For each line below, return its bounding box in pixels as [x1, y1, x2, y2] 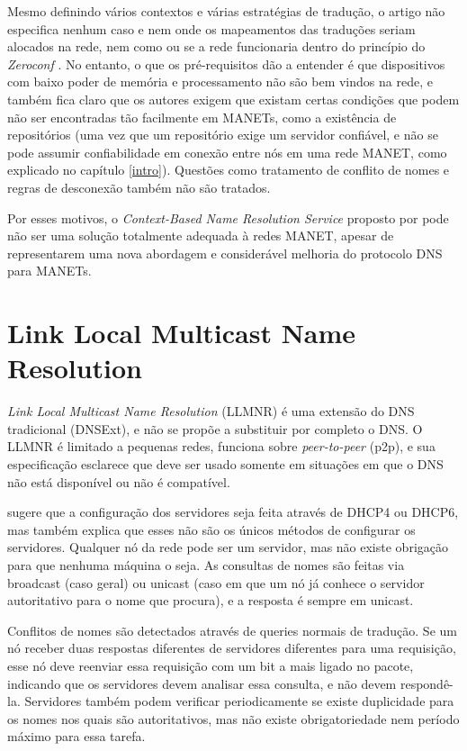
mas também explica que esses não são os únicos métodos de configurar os [7, 520, 416, 538]
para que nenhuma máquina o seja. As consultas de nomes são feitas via [7, 555, 405, 574]
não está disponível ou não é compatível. [7, 472, 230, 491]
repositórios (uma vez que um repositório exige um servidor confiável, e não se [7, 125, 438, 144]
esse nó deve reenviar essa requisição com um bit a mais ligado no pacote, [7, 656, 414, 674]
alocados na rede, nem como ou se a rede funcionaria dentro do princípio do [7, 37, 426, 56]
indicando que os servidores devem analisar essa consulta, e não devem [7, 674, 397, 692]
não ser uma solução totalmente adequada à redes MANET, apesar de [7, 226, 394, 245]
